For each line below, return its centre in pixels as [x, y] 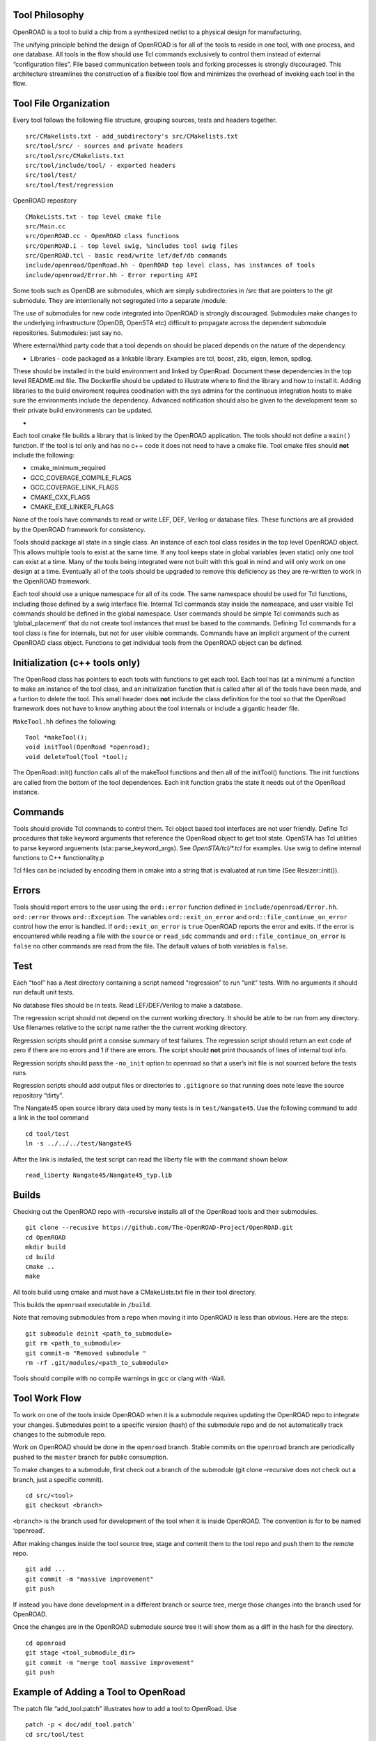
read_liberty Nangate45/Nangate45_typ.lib [99, 1176]
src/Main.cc [46, 226]
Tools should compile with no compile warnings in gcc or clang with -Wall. [119, 1378]
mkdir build [46, 1247]
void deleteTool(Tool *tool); [77, 757]
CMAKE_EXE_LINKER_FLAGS [72, 507]
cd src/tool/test [55, 1734]
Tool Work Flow [47, 1399]
